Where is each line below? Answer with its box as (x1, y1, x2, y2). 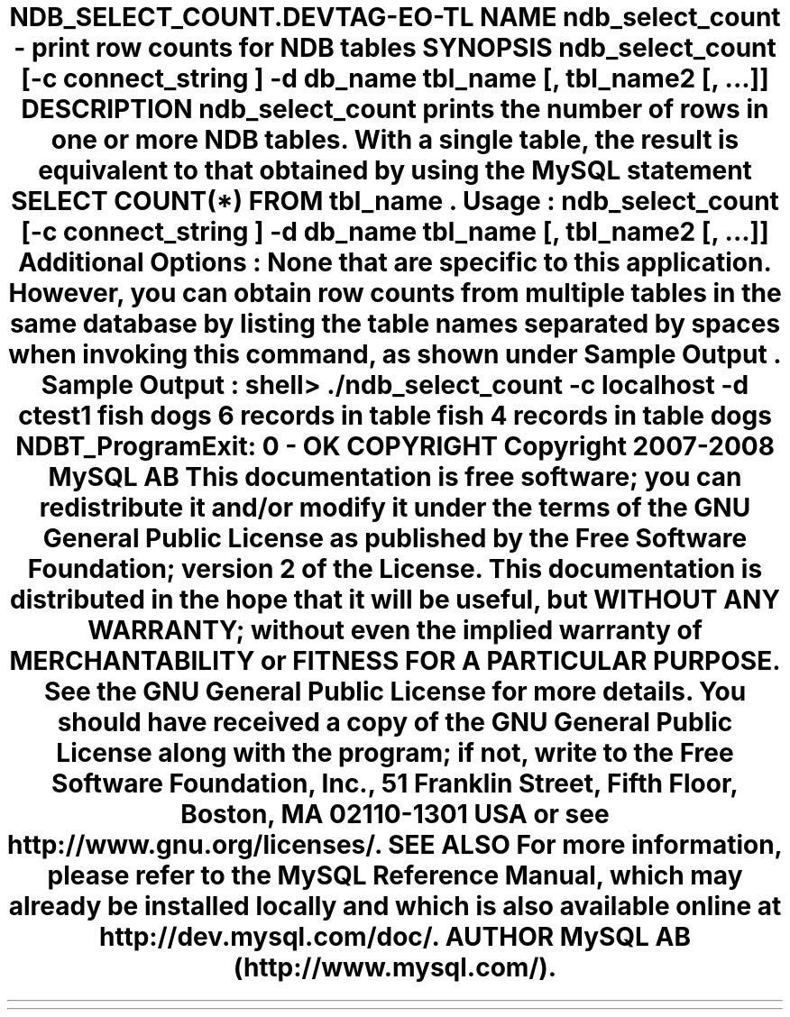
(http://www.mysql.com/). (233, 952, 557, 983)
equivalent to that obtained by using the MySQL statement (38, 155, 752, 186)
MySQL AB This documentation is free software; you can (48, 462, 742, 492)
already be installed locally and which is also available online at (8, 891, 782, 921)
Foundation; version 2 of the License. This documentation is (27, 554, 763, 584)
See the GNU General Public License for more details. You (43, 676, 747, 707)
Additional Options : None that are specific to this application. (18, 247, 772, 278)
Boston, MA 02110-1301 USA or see (180, 799, 610, 829)
